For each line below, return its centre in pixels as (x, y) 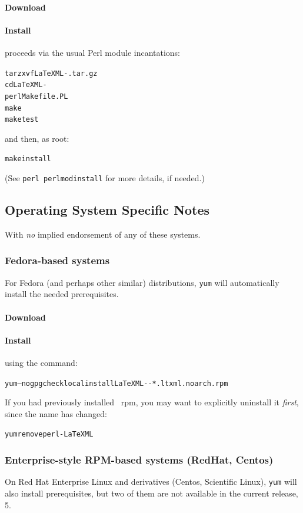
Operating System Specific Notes (107, 210)
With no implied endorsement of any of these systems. (103, 234)
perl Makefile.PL (36, 96)
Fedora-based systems (57, 260)
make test (22, 120)
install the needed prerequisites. (62, 294)
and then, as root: (37, 138)
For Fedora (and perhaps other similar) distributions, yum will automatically (142, 282)
